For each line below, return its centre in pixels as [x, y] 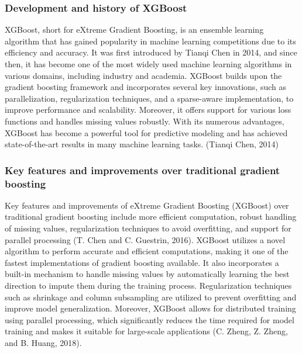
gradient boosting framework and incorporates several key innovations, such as [145, 87]
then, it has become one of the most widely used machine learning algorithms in [148, 64]
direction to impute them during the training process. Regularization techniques [148, 285]
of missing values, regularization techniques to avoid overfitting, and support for [148, 228]
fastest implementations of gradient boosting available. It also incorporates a [142, 262]
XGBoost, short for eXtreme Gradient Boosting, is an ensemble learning [134, 30]
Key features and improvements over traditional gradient [143, 170]
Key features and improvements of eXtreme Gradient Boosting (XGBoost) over [147, 205]
